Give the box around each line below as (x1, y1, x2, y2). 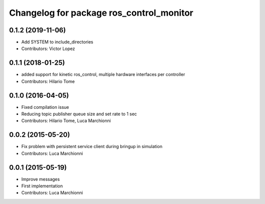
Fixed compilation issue (21, 104, 69, 110)
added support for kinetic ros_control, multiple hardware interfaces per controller (21, 72, 185, 77)
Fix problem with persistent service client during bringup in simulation (21, 144, 163, 150)
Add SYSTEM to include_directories (21, 39, 93, 45)
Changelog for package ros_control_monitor (9, 7, 193, 18)
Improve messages (21, 176, 60, 182)
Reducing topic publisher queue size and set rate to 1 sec (21, 111, 137, 117)
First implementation (21, 183, 63, 189)
